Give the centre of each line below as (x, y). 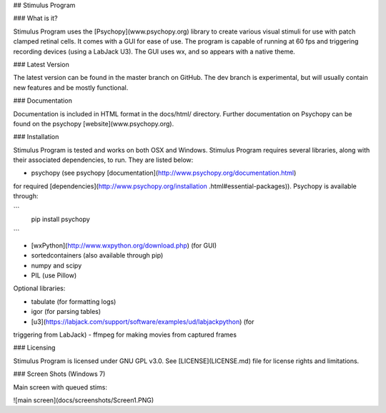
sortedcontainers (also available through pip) (97, 255)
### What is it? (35, 19)
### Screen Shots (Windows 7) (59, 374)
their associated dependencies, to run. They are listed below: (103, 160)
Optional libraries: (39, 288)
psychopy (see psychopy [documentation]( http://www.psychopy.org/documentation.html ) (164, 173)
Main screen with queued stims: (60, 387)
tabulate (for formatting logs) (74, 301)
